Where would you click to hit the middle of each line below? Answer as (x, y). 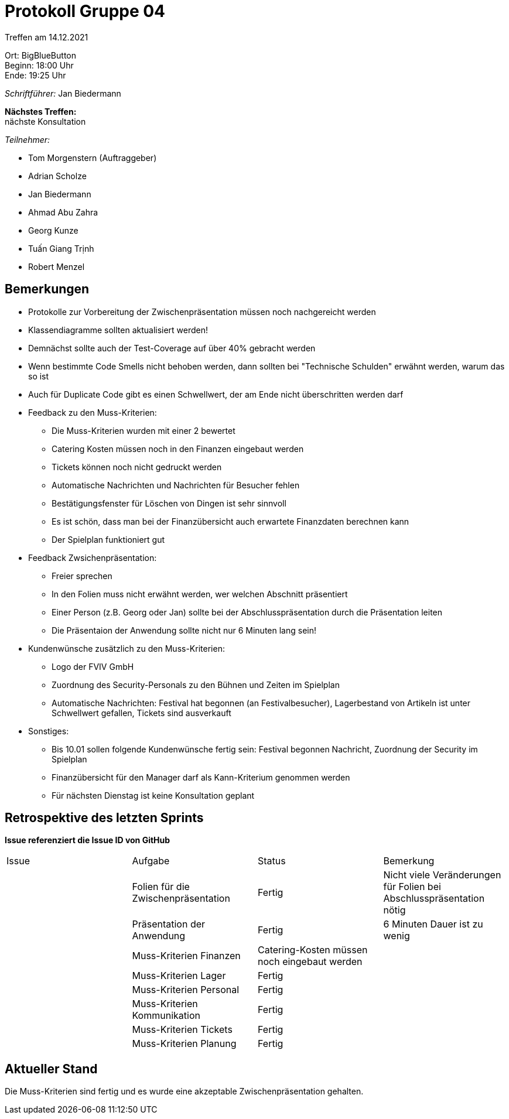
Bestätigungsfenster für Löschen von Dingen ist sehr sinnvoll (169, 503)
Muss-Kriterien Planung (184, 1044)
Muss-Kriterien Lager (179, 976)
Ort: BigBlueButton (41, 55)
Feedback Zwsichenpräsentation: (93, 557)
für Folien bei (412, 887)
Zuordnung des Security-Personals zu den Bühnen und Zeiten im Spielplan (196, 685)
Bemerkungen (47, 289)
